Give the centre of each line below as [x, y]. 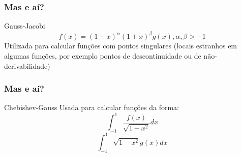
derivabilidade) [27, 66]
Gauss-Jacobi [25, 26]
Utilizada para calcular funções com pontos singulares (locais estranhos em [121, 46]
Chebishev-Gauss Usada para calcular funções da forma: [92, 107]
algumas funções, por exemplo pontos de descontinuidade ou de [103, 55]
